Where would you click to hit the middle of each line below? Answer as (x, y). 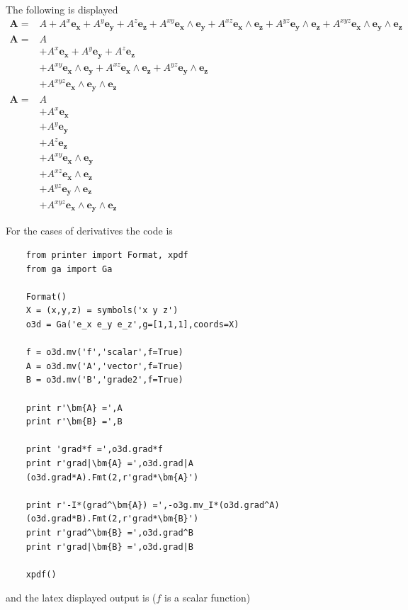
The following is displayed (62, 9)
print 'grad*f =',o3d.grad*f (94, 450)
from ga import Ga (69, 269)
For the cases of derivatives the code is (89, 231)
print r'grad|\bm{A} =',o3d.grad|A (109, 463)
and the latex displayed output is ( (81, 598)
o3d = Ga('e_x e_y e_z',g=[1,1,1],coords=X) (132, 325)
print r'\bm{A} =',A (74, 408)
